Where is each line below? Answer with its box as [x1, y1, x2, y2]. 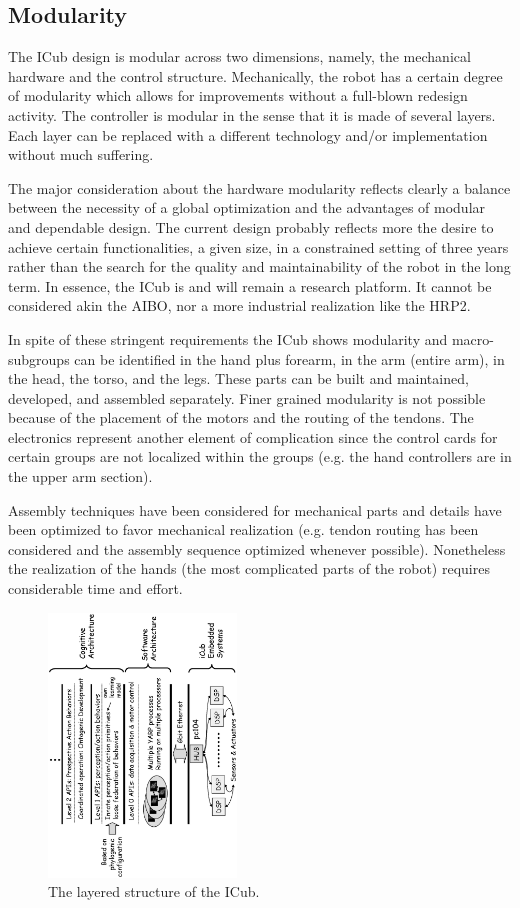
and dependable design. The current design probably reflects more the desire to [8, 216, 494, 237]
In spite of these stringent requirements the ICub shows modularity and [8, 328, 448, 349]
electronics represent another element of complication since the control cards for [8, 426, 498, 447]
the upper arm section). [8, 466, 153, 487]
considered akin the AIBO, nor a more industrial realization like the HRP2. [8, 295, 471, 316]
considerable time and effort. [8, 578, 183, 599]
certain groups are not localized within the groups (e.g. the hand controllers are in [8, 446, 512, 467]
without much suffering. [8, 144, 154, 165]
